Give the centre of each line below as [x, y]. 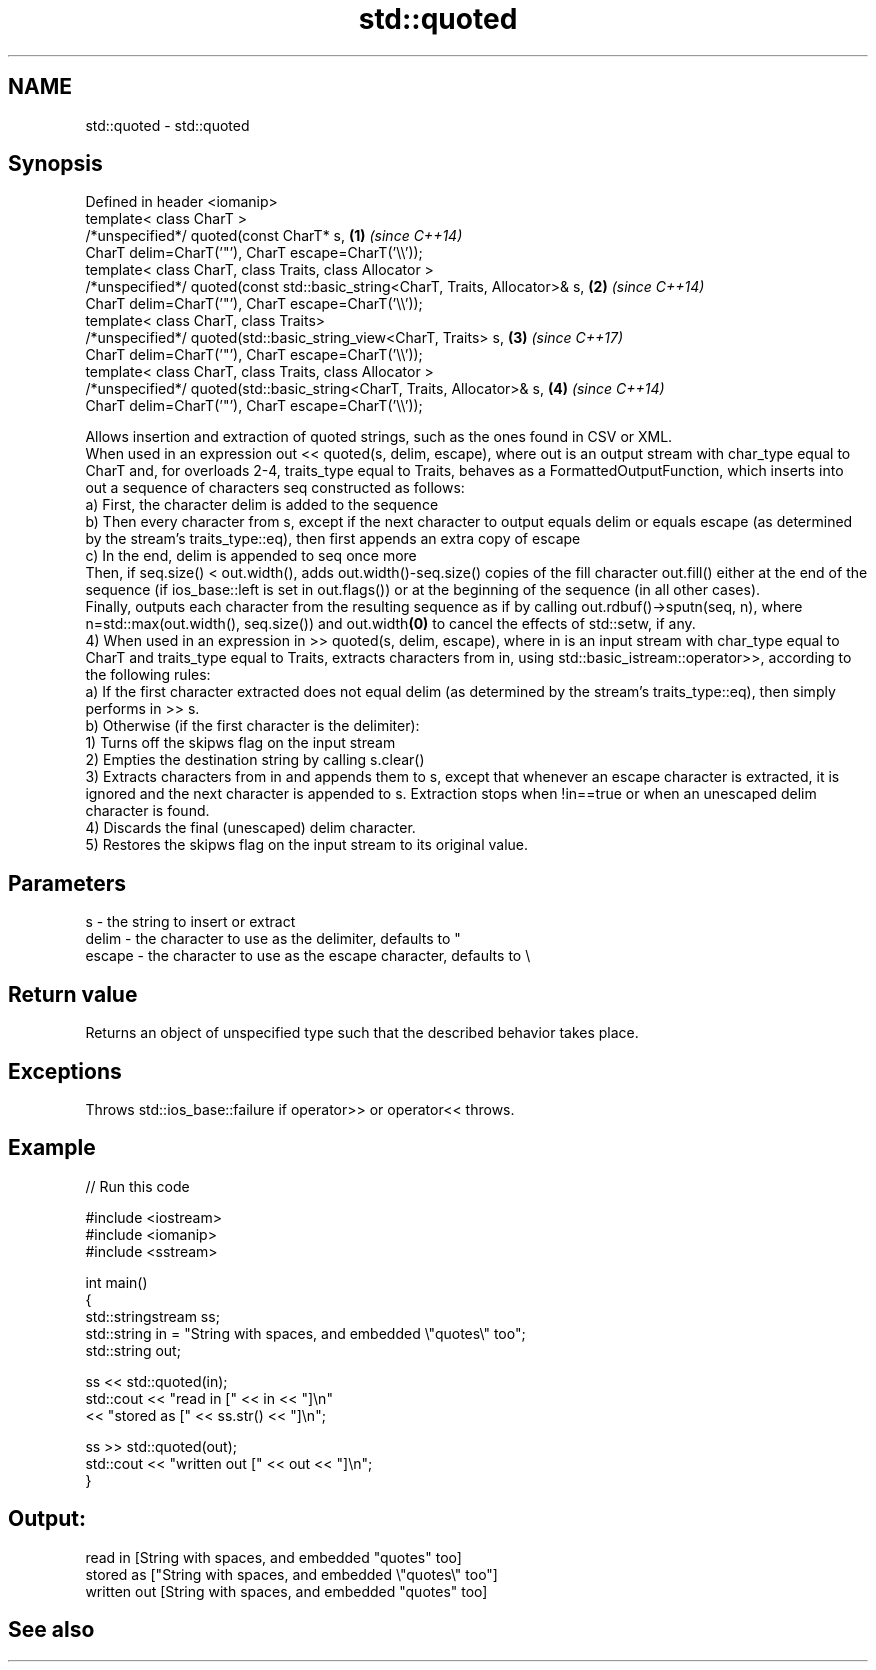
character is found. [147, 811]
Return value [73, 994]
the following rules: [148, 675]
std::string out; [133, 1350]
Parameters [67, 883]
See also [51, 1630]
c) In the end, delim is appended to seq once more [251, 556]
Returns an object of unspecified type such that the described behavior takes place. [362, 1033]
